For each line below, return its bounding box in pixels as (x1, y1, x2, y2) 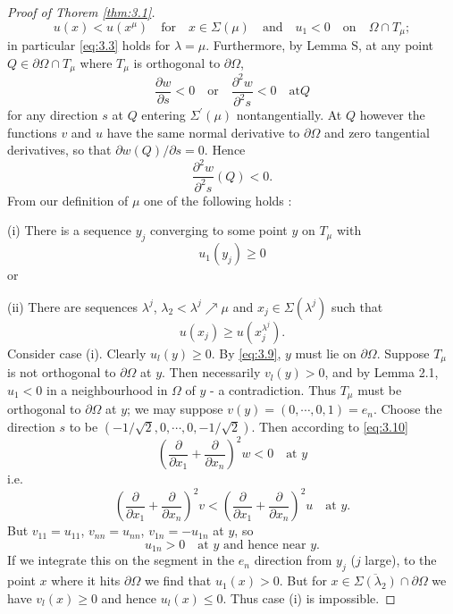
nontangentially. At (236, 105, 342, 123)
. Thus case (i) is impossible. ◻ (222, 588, 396, 607)
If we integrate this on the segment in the (7, 551, 235, 569)
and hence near (222, 538, 306, 551)
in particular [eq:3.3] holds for (7, 36, 171, 55)
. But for (279, 571, 327, 590)
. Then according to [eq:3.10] (251, 416, 408, 435)
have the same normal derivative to (106, 122, 300, 141)
